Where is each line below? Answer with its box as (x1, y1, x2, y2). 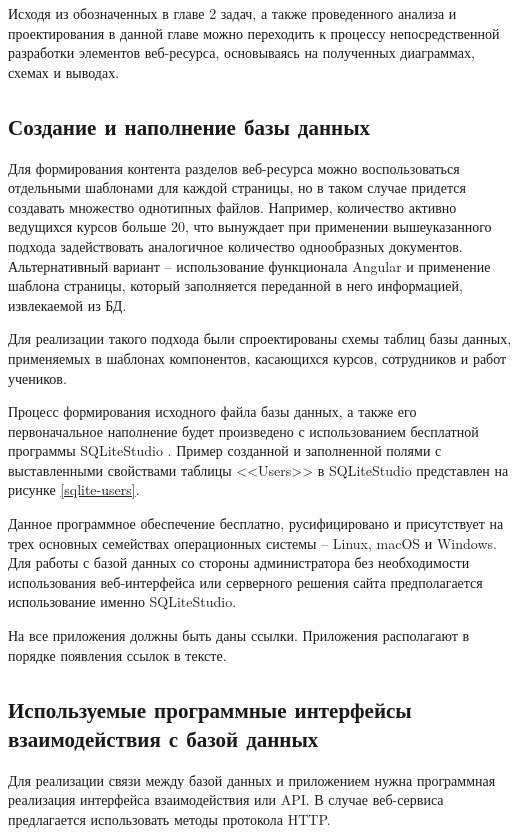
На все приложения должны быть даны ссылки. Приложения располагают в (8, 625, 470, 646)
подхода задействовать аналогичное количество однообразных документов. (8, 235, 463, 256)
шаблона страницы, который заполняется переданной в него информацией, (8, 275, 463, 296)
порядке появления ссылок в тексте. (8, 644, 227, 665)
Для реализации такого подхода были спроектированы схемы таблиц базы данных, (8, 328, 512, 349)
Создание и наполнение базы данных (8, 110, 371, 141)
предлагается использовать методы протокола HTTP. (8, 809, 331, 830)
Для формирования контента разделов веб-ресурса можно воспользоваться (8, 157, 460, 178)
